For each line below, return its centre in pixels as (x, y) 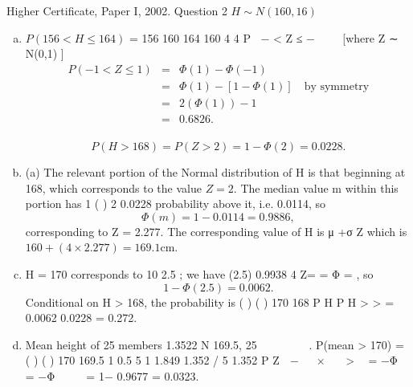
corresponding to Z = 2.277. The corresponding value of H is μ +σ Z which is (216, 231)
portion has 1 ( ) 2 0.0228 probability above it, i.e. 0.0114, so (175, 204)
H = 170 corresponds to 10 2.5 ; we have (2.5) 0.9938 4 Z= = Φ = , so (199, 273)
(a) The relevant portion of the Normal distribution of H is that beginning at (215, 171)
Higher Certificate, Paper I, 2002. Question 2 (117, 10)
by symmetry (337, 86)
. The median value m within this (316, 187)
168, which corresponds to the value (113, 187)
